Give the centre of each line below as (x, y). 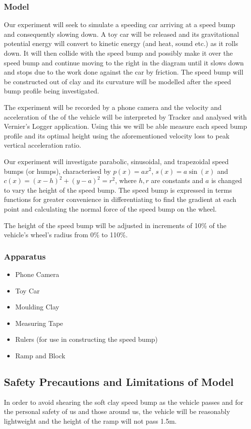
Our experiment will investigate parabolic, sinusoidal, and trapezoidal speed (116, 161)
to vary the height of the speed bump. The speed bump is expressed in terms (118, 190)
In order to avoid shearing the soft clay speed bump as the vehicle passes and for (124, 402)
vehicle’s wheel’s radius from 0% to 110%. (66, 235)
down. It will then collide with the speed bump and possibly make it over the (118, 53)
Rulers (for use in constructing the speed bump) (87, 339)
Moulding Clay (37, 307)
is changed (227, 180)
